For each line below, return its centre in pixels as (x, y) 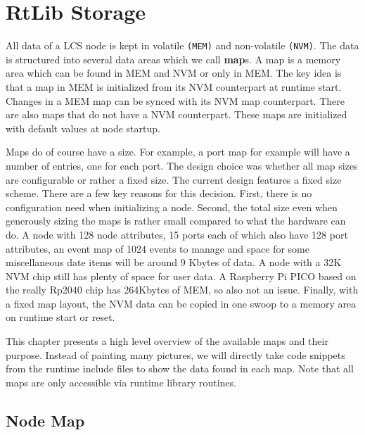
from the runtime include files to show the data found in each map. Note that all (180, 368)
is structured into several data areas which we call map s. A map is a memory (173, 59)
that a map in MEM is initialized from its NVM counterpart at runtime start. (174, 86)
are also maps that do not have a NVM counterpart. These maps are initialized (177, 114)
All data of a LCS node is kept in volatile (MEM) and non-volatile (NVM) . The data (182, 45)
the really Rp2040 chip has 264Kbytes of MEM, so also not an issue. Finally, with (182, 290)
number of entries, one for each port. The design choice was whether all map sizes (182, 165)
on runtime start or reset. (60, 317)
